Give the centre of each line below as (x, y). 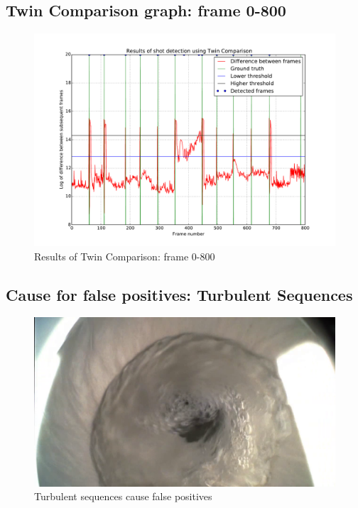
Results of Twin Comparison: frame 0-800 (125, 256)
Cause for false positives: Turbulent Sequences (179, 294)
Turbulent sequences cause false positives (123, 496)
